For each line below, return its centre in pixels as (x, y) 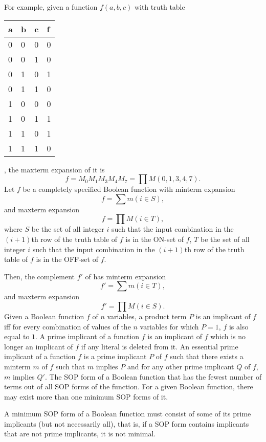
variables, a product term (147, 316)
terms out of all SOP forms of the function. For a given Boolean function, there (129, 386)
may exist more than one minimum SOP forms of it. (86, 396)
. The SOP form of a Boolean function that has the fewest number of (153, 376)
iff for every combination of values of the (68, 326)
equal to (17, 336)
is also (239, 326)
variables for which (169, 326)
